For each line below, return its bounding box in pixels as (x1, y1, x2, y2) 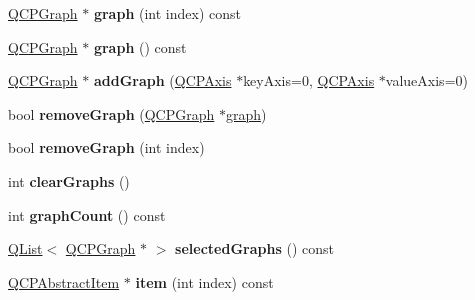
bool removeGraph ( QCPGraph (8, 103, 215, 124)
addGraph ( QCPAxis (93, 70, 232, 91)
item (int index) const (135, 271, 274, 292)
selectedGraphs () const (175, 238, 334, 259)
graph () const (93, 36, 187, 57)
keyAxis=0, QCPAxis (243, 70, 375, 91)
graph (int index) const (93, 3, 241, 23)
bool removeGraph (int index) (8, 137, 205, 158)
